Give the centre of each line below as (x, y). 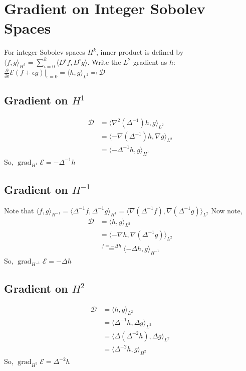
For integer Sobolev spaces (45, 52)
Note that (19, 210)
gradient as (150, 61)
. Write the (104, 61)
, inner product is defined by (140, 52)
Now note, (227, 210)
